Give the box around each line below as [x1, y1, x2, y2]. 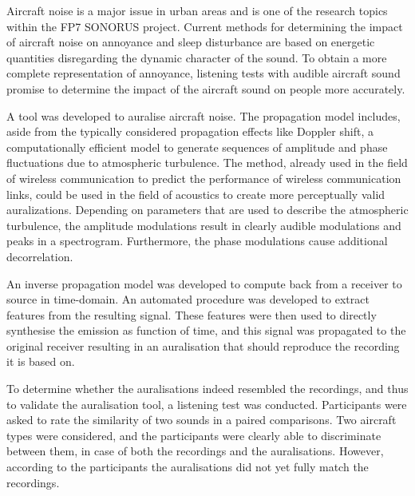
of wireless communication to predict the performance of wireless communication [6, 169, 401, 186]
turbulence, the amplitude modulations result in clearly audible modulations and [6, 216, 401, 233]
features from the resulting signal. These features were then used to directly [6, 306, 377, 323]
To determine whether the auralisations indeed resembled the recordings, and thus [6, 380, 409, 397]
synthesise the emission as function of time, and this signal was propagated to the [6, 322, 406, 339]
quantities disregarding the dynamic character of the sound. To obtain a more [6, 49, 387, 65]
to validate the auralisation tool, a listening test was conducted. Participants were [6, 395, 407, 412]
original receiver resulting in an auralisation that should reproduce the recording [6, 337, 400, 354]
